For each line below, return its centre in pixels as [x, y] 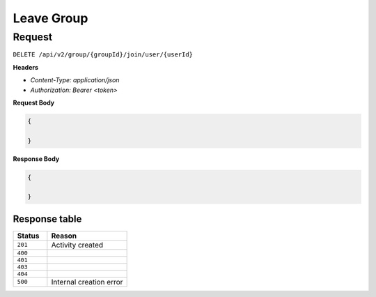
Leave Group [50, 18]
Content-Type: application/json [75, 80]
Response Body [36, 159]
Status [28, 236]
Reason [64, 236]
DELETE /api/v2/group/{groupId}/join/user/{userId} [103, 55]
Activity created [77, 245]
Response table [47, 219]
